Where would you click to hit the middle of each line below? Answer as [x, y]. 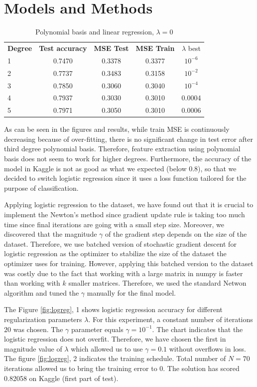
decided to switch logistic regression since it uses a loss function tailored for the [125, 178]
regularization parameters [43, 319]
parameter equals [97, 329]
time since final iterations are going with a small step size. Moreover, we [114, 224]
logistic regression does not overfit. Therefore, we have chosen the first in [115, 339]
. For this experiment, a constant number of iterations [171, 319]
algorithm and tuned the [42, 292]
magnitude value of [33, 348]
